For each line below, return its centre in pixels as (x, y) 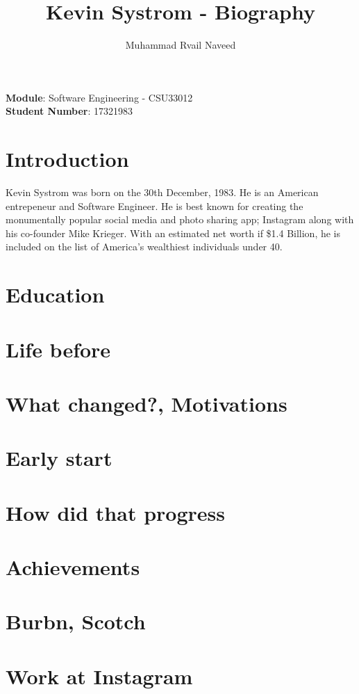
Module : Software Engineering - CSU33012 (99, 97)
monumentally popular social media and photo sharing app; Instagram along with (180, 219)
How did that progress (115, 512)
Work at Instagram (99, 676)
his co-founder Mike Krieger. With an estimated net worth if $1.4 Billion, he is (173, 233)
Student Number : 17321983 (69, 111)
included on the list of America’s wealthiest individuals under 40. (144, 247)
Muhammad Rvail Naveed (181, 45)
